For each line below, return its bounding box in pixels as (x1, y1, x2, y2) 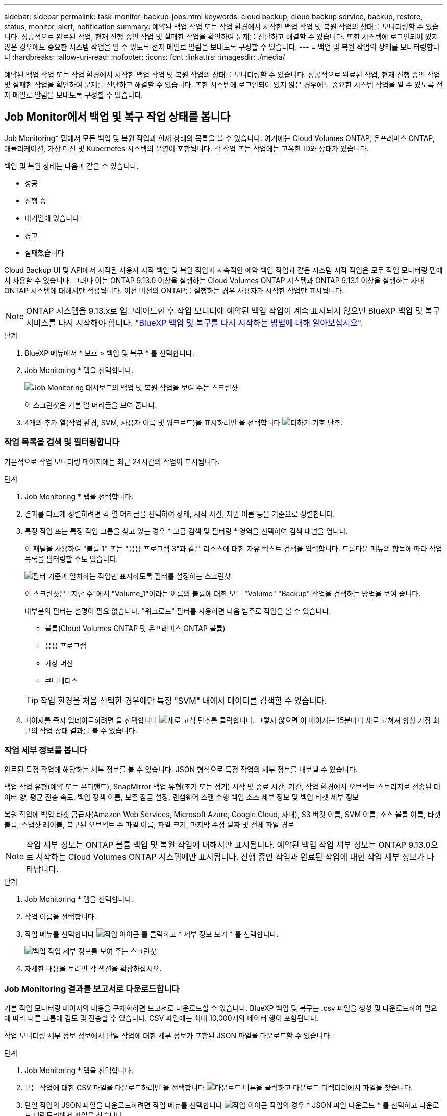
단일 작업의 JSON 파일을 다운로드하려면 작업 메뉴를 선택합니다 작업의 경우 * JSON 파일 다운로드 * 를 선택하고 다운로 (24, 1101, 439, 1110)
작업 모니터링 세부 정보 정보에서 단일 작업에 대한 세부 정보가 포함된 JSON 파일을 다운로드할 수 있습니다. (4, 1031, 332, 1040)
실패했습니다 (24, 248, 64, 257)
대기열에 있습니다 (24, 213, 79, 222)
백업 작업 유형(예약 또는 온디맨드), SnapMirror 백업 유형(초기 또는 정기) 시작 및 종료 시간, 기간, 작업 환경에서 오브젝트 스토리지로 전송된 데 (4, 782, 440, 792)
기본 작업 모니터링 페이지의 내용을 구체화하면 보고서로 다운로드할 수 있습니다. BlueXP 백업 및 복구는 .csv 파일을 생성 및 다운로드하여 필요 (4, 1004, 437, 1013)
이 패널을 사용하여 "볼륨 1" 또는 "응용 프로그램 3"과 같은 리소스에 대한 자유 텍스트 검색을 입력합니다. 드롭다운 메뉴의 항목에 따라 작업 (24, 544, 442, 553)
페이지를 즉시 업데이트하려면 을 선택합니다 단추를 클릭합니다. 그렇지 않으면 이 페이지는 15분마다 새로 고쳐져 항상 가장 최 (24, 715, 440, 725)
